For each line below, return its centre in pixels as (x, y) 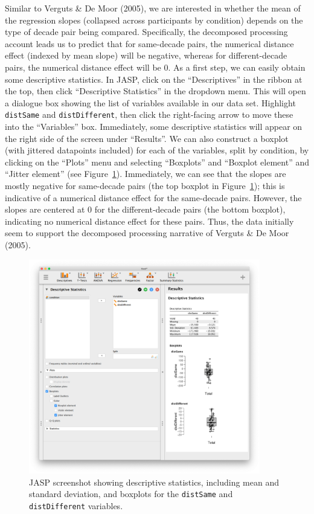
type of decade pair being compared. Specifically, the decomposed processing (146, 32)
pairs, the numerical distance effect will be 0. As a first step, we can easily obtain (155, 67)
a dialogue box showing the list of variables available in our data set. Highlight (150, 102)
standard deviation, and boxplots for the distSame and (131, 494)
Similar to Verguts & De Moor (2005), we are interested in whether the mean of (153, 8)
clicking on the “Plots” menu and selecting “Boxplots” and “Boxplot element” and (157, 162)
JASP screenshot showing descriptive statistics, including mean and (154, 482)
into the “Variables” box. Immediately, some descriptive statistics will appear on (154, 126)
